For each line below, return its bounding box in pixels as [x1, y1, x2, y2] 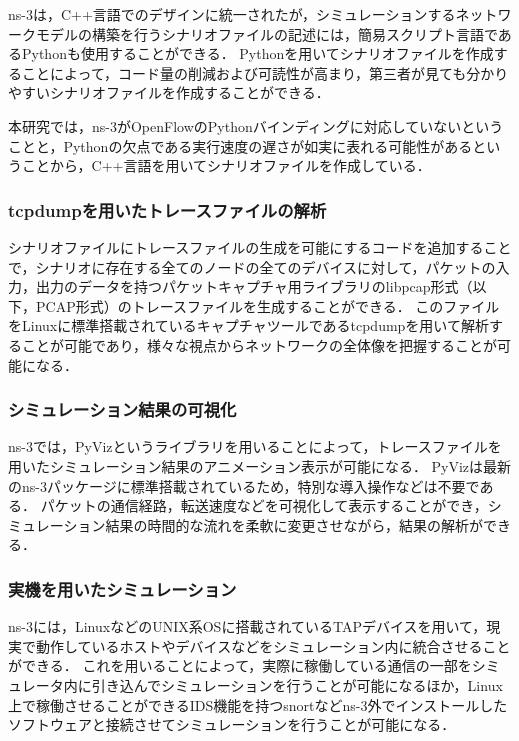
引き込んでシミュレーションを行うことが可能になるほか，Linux [91, 674, 503, 695]
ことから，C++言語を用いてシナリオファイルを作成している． [21, 155, 431, 176]
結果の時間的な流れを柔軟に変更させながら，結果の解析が [105, 514, 484, 535]
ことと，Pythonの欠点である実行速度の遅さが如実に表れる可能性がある [8, 135, 473, 156]
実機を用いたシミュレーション [8, 576, 237, 601]
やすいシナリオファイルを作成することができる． [8, 82, 330, 103]
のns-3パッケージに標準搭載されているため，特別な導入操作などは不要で [8, 475, 480, 496]
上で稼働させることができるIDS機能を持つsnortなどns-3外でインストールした [8, 694, 508, 715]
